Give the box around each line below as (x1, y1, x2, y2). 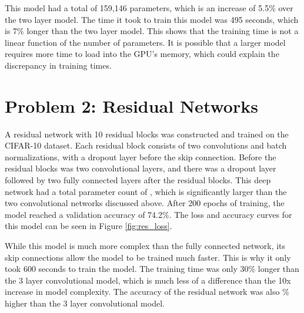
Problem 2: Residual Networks (5, 93, 258, 117)
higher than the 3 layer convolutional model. (5, 297, 165, 309)
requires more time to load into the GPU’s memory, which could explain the (5, 48, 279, 60)
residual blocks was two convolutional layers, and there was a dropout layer (5, 162, 276, 174)
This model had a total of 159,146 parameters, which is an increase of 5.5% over (5, 2, 293, 14)
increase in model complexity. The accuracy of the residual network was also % (5, 285, 289, 298)
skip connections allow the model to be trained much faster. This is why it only (5, 251, 291, 263)
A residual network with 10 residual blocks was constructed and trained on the (5, 127, 289, 140)
